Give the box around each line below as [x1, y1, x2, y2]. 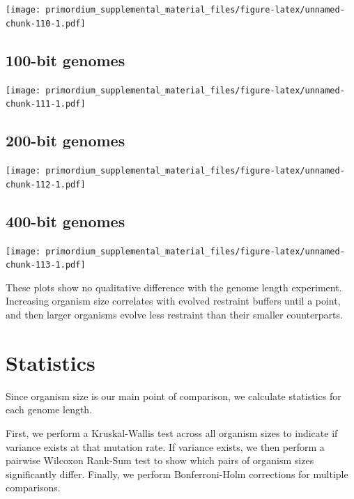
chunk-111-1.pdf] [6, 99, 86, 109]
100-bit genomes [6, 49, 125, 70]
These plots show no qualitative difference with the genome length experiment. [6, 279, 342, 294]
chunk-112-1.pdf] [6, 179, 86, 190]
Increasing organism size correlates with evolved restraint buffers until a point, [6, 293, 341, 308]
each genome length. [6, 402, 93, 417]
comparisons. [6, 480, 61, 495]
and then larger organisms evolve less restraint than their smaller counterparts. [6, 307, 343, 322]
